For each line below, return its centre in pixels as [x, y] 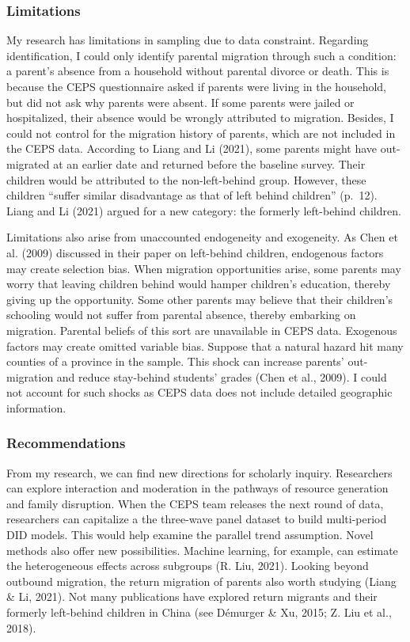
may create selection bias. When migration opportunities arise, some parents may [204, 268]
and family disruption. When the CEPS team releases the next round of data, [195, 503]
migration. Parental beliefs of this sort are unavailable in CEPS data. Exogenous [202, 330]
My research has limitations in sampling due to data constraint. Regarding [188, 40]
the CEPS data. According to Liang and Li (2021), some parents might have [192, 148]
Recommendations [66, 443]
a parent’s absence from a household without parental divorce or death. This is [198, 71]
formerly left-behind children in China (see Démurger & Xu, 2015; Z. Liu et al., [199, 612]
